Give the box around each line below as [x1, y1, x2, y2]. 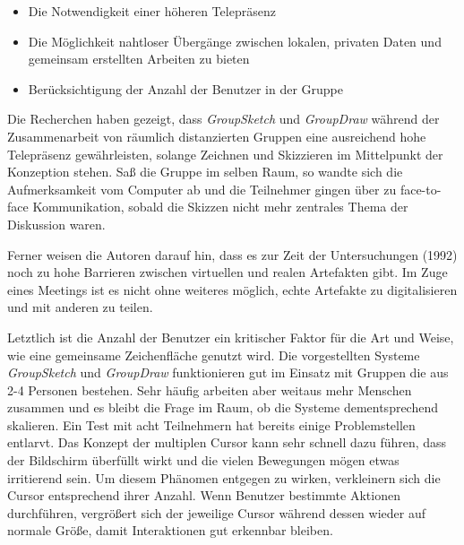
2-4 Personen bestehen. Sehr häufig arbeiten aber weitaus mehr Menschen [7, 380, 412, 399]
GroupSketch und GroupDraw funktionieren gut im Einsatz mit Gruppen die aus [7, 363, 449, 382]
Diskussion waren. [7, 214, 106, 233]
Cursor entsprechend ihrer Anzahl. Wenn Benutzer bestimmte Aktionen [7, 486, 400, 505]
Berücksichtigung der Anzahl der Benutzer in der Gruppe [28, 79, 343, 98]
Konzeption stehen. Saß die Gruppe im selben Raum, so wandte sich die [7, 162, 403, 181]
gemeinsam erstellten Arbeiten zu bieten [28, 49, 250, 68]
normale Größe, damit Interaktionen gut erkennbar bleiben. [7, 521, 333, 540]
